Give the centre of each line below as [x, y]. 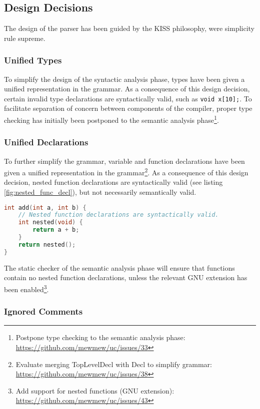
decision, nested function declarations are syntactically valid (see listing [113, 182]
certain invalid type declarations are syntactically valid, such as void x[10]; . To [128, 98]
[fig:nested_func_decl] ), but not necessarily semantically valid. [100, 192]
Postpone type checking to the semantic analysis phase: [100, 337]
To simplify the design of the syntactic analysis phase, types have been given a [124, 79]
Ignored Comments [43, 311]
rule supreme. [25, 38]
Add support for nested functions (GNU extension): [95, 390]
